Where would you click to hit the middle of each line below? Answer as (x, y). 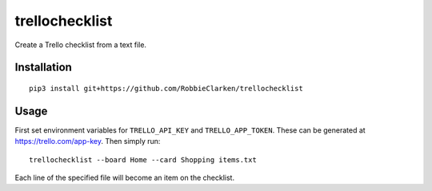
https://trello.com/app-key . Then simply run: (88, 141)
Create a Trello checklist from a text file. (81, 45)
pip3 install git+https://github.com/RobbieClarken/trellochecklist (166, 88)
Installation (43, 68)
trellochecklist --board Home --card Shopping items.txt (143, 159)
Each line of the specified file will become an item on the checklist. (125, 178)
